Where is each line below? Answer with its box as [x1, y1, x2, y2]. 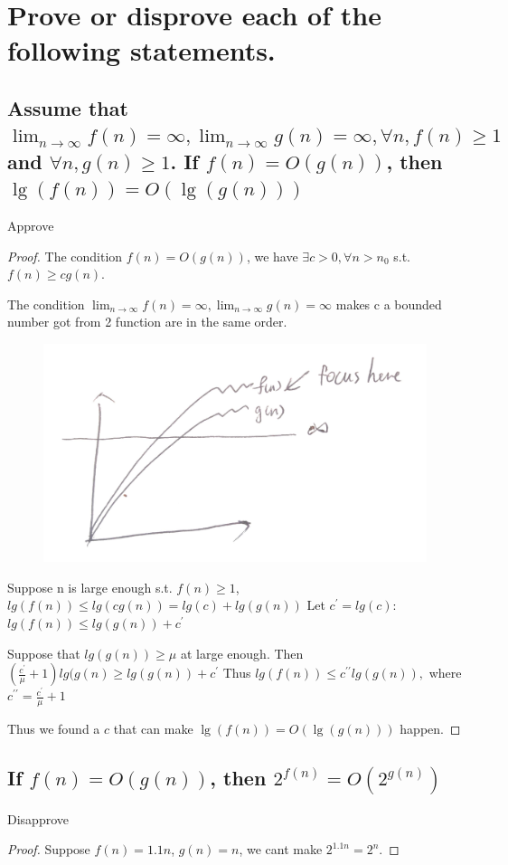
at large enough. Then [180, 643, 304, 662]
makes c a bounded [335, 294, 442, 313]
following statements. [7, 32, 276, 69]
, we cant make [239, 840, 323, 859]
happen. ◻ [400, 719, 461, 738]
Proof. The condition [7, 246, 123, 265]
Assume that [7, 93, 128, 121]
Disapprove [7, 809, 69, 828]
